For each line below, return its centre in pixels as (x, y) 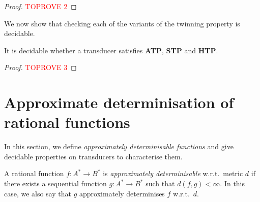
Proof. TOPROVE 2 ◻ (40, 6)
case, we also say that (38, 193)
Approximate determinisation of (119, 102)
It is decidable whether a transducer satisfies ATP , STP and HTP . (111, 50)
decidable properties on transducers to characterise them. (93, 156)
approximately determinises (122, 193)
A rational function (34, 173)
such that (160, 183)
